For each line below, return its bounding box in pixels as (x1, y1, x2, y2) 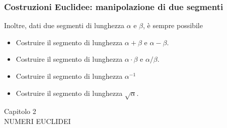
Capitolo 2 (4, 106, 36, 116)
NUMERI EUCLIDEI (4, 115, 71, 126)
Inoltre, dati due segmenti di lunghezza (4, 20, 124, 31)
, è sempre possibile (143, 20, 203, 31)
